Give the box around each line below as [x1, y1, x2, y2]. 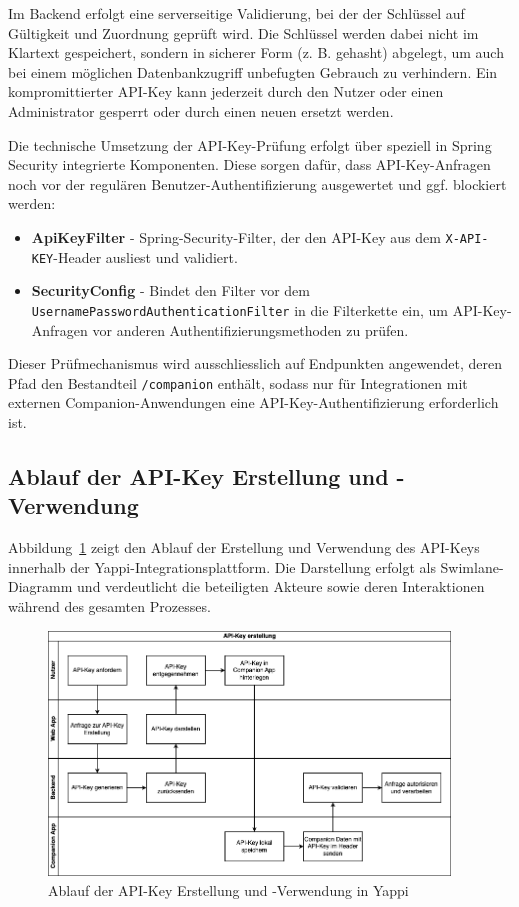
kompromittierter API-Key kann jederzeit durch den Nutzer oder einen [8, 81, 444, 102]
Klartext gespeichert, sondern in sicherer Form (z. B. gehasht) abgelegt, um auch [8, 42, 504, 63]
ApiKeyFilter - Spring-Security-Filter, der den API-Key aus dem [31, 226, 441, 247]
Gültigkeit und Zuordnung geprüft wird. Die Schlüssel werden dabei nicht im [8, 22, 479, 43]
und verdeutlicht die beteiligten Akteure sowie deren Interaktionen [77, 576, 485, 597]
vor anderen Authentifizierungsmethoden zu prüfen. [92, 319, 409, 340]
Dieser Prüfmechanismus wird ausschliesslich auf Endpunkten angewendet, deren [8, 353, 503, 374]
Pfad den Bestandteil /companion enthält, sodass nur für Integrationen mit [8, 372, 468, 393]
